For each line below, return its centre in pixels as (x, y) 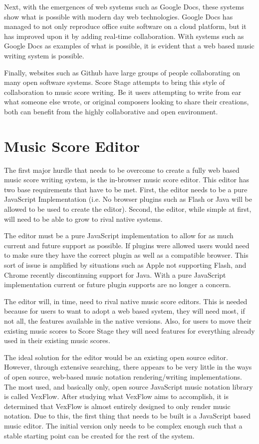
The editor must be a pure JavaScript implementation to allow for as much (119, 235)
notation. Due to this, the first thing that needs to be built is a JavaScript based (127, 416)
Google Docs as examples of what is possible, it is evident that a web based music (129, 46)
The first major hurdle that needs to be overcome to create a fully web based (122, 170)
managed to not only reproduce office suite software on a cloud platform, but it (125, 26)
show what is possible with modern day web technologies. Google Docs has (119, 16)
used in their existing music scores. (57, 340)
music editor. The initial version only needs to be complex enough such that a (123, 425)
